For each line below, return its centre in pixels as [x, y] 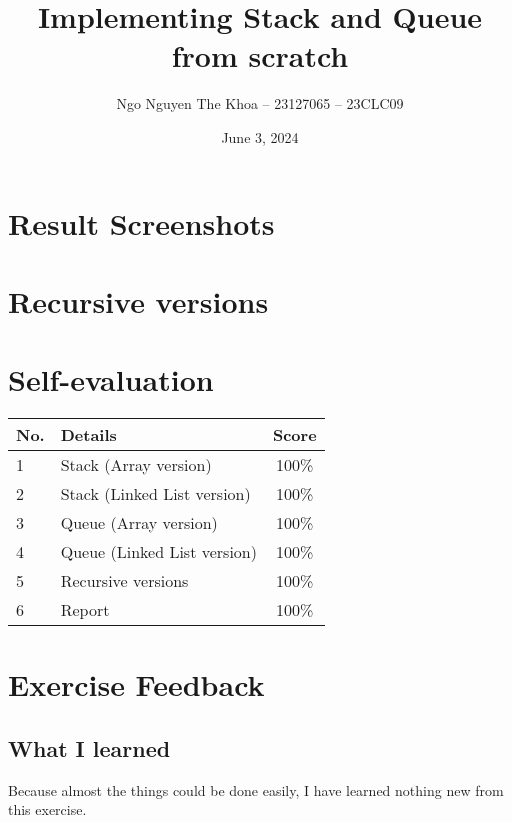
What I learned [89, 747]
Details [88, 435]
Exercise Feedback [136, 684]
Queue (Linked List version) [158, 552]
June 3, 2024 [260, 136]
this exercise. [47, 809]
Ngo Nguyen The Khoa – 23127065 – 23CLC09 [260, 103]
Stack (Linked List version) [155, 494]
